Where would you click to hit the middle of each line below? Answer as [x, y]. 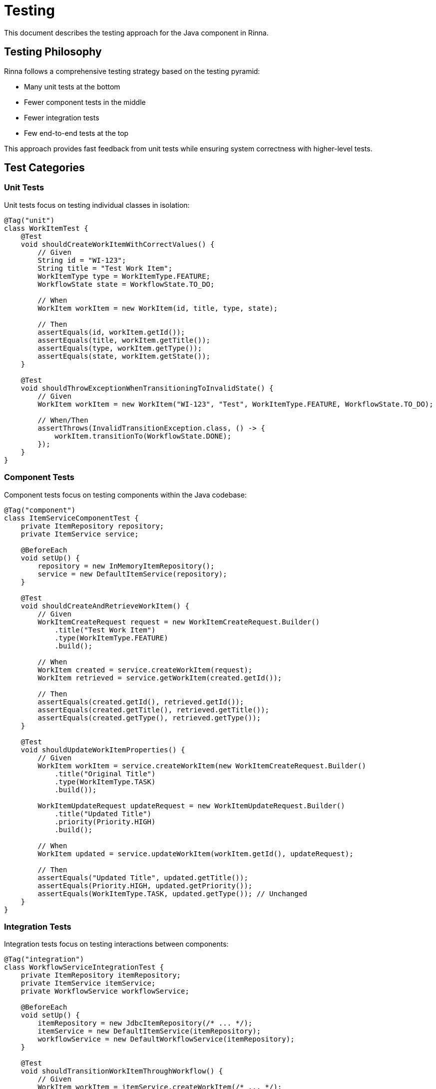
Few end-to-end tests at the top [76, 133]
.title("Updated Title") [103, 814]
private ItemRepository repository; [92, 526]
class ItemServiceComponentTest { [71, 518]
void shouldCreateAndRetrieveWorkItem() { [105, 606]
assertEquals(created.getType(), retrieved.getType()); [149, 718]
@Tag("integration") [44, 959]
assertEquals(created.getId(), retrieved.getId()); [141, 702]
